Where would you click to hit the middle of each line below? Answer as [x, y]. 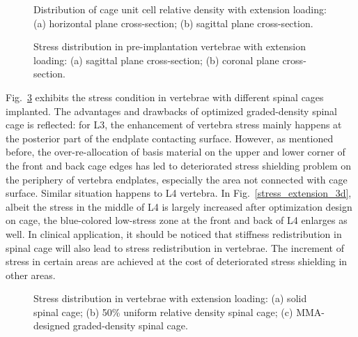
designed [52, 325]
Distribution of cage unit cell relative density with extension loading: [180, 9]
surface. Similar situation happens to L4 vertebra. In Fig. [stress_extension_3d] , [179, 193]
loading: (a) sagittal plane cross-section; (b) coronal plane [156, 60]
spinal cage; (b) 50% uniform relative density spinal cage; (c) [163, 312]
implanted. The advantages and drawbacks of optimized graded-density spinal [172, 111]
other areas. [31, 275]
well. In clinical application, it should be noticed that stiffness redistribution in [174, 233]
